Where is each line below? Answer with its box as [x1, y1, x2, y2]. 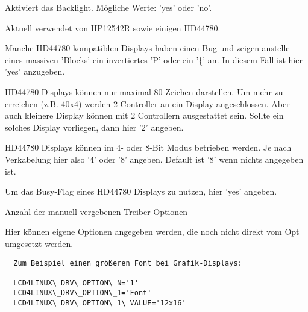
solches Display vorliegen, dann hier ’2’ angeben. [5, 120, 184, 133]
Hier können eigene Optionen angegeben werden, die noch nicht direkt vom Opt [5, 225, 300, 238]
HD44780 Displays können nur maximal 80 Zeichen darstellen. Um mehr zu [5, 85, 283, 98]
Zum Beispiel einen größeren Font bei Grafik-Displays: [13, 258, 242, 267]
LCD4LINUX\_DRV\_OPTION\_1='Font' [13, 289, 152, 298]
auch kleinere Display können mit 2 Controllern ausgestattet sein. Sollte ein [5, 109, 284, 122]
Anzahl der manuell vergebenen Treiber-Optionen [5, 205, 188, 217]
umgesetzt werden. [5, 237, 74, 249]
